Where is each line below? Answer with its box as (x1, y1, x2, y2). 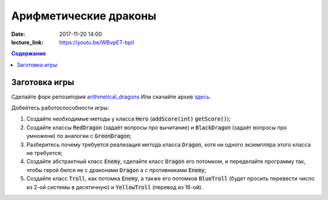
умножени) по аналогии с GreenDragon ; (26, 133, 132, 140)
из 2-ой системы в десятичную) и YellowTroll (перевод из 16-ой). (26, 183, 203, 191)
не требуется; (26, 149, 63, 156)
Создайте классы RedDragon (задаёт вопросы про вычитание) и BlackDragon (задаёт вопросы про (26, 123, 287, 131)
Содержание (11, 50, 46, 57)
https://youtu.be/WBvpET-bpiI (59, 38, 135, 46)
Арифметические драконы (11, 9, 157, 22)
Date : (11, 30, 26, 38)
